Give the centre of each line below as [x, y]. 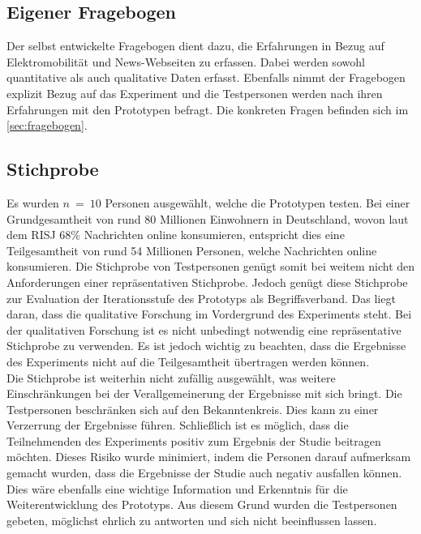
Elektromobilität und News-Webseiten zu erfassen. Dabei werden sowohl [186, 61]
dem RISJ [31, 235]
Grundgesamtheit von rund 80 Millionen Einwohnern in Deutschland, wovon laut [208, 218]
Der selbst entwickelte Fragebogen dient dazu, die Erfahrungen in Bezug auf [195, 46]
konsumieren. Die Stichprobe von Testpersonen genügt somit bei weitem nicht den [211, 266]
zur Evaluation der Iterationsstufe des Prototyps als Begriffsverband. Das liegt [201, 298]
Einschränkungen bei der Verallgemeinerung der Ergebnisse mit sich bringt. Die [204, 393]
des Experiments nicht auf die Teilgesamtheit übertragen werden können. [188, 361]
